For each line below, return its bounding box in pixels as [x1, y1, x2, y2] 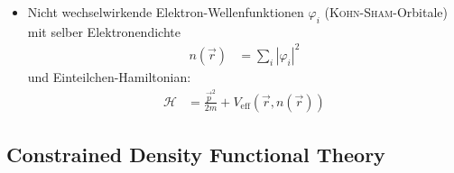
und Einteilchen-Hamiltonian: [27, 67, 191, 86]
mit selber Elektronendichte [27, 22, 181, 41]
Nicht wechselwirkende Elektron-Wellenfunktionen [27, 3, 304, 21]
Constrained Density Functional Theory [6, 141, 385, 168]
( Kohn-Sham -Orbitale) [324, 3, 448, 21]
